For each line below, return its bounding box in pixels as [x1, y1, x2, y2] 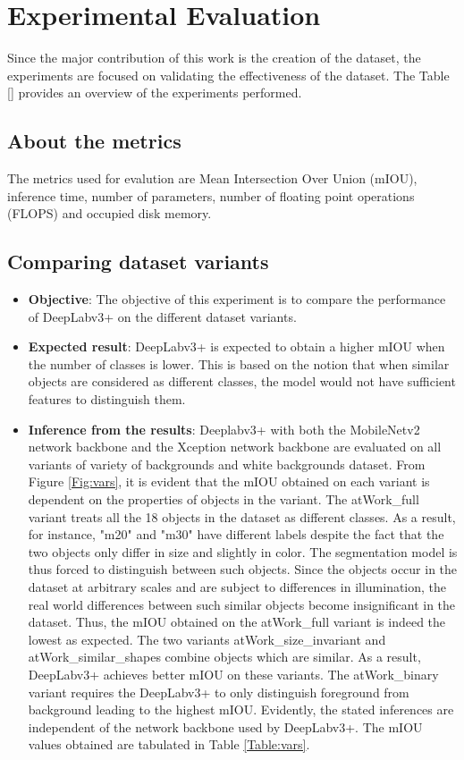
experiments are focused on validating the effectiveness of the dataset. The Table [7, 65, 450, 84]
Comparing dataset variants [7, 248, 269, 275]
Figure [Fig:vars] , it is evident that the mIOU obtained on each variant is [28, 472, 430, 491]
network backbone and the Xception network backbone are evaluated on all [28, 437, 442, 456]
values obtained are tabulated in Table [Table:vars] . [28, 735, 310, 754]
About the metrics [7, 127, 181, 155]
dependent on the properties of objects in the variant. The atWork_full [28, 490, 419, 509]
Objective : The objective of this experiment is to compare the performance [28, 290, 446, 308]
